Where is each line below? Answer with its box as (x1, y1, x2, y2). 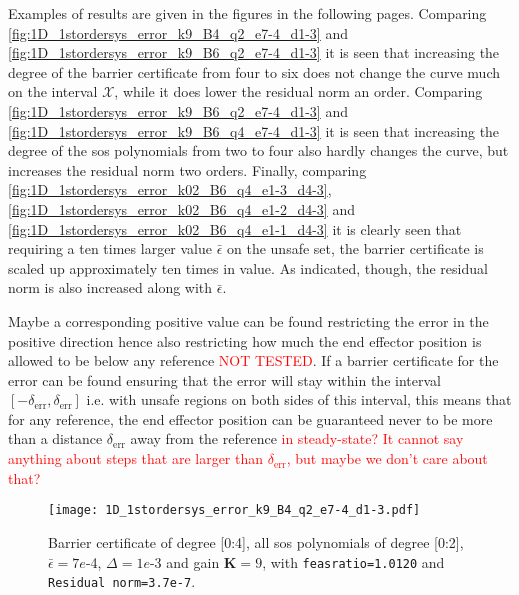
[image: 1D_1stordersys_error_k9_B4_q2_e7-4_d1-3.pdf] (48, 503, 421, 518)
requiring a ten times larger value (8, 238, 213, 259)
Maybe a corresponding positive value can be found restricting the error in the (8, 310, 489, 331)
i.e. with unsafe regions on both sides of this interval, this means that (86, 389, 512, 410)
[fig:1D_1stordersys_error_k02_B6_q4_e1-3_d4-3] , (8, 179, 332, 200)
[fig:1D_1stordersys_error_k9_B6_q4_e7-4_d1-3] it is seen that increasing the (8, 120, 500, 141)
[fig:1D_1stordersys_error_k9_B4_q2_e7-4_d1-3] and (8, 22, 348, 43)
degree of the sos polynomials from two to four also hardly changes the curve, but (8, 140, 509, 161)
